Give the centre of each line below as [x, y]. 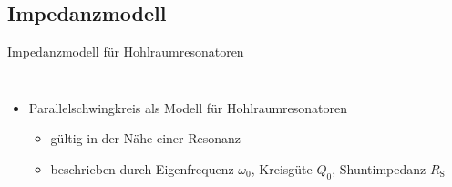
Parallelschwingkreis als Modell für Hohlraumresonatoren [188, 107]
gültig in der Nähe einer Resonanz [145, 138]
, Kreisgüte [282, 168]
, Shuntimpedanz [379, 168]
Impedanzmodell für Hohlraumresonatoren [126, 52]
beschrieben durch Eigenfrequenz [142, 168]
